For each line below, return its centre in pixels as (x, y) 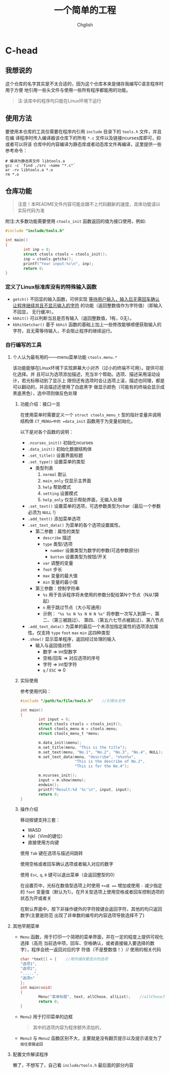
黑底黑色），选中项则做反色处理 (45, 393)
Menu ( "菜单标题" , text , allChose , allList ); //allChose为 (102, 997)
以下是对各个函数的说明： (47, 432)
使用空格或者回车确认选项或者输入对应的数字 (67, 864)
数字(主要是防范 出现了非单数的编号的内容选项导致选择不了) (82, 915)
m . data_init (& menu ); (60, 743)
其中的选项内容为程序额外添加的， (68, 1027)
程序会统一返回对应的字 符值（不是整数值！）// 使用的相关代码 (96, 950)
